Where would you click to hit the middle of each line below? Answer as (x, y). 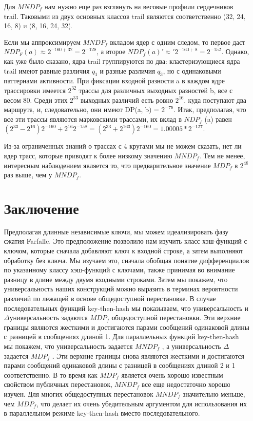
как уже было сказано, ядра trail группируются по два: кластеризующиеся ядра (122, 61)
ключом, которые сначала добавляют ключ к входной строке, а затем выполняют (124, 251)
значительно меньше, (214, 393)
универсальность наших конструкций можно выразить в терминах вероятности (121, 289)
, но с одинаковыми (192, 70)
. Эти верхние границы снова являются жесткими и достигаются (148, 355)
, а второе (111, 51)
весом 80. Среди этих (36, 100)
